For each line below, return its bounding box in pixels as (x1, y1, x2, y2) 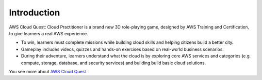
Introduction (9, 7, 60, 18)
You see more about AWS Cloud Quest (9, 68, 86, 74)
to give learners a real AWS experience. (9, 30, 88, 36)
